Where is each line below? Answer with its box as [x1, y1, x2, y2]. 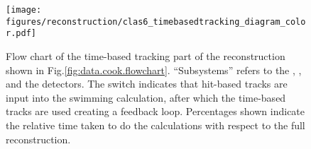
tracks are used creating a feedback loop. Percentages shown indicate [6, 104, 305, 119]
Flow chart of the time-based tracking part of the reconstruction [6, 48, 285, 63]
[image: [6, 5, 42, 15]
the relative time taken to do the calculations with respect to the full [6, 117, 305, 132]
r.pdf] [6, 28, 36, 39]
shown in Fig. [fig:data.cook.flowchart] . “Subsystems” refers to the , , [6, 62, 302, 77]
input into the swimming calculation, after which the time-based [6, 90, 286, 105]
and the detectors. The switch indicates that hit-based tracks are [6, 76, 288, 91]
